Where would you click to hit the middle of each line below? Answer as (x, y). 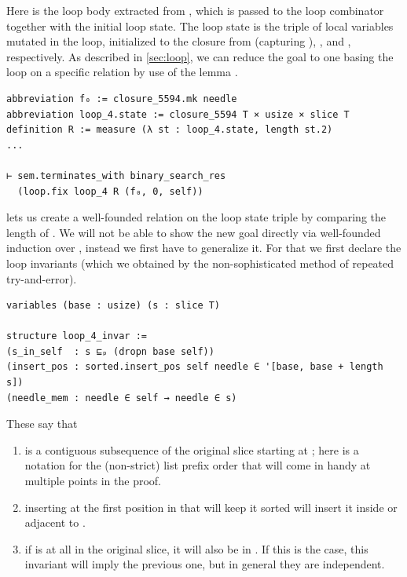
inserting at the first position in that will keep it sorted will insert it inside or (211, 507)
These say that (42, 424)
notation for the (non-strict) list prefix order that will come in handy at (198, 465)
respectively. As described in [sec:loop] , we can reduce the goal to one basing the (200, 56)
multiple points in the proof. (93, 481)
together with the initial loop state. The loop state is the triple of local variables (200, 26)
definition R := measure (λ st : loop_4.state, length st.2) (170, 130)
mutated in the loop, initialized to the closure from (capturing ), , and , (179, 41)
